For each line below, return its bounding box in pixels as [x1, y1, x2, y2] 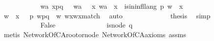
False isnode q [40, 20, 133, 30]
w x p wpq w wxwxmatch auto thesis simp [3, 10, 211, 20]
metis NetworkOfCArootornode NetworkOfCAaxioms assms [3, 29, 186, 39]
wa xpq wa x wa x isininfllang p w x [40, 1, 183, 11]
